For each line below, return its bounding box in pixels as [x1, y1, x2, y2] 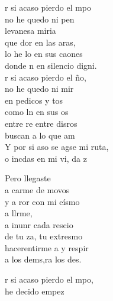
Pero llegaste [5, 172, 51, 184]
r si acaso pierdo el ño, [5, 71, 86, 83]
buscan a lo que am [5, 129, 75, 141]
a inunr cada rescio [5, 218, 73, 230]
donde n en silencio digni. [5, 59, 97, 71]
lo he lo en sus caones [5, 47, 83, 60]
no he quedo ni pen [5, 12, 75, 25]
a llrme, [5, 207, 33, 219]
